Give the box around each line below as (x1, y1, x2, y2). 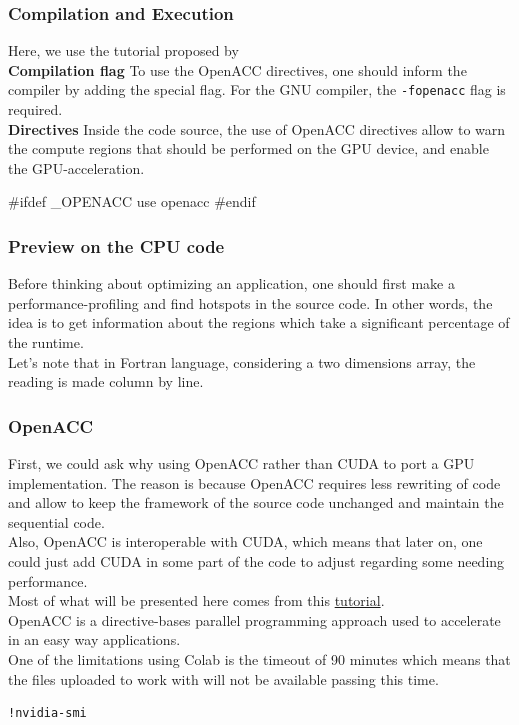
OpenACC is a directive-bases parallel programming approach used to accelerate (8, 609, 501, 630)
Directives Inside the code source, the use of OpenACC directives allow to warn (8, 118, 506, 139)
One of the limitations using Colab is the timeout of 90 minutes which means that (8, 648, 511, 669)
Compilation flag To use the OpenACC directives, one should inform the (8, 59, 467, 80)
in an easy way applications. (8, 629, 181, 650)
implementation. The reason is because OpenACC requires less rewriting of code (8, 472, 501, 493)
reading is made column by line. (8, 371, 204, 392)
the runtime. (8, 332, 84, 353)
